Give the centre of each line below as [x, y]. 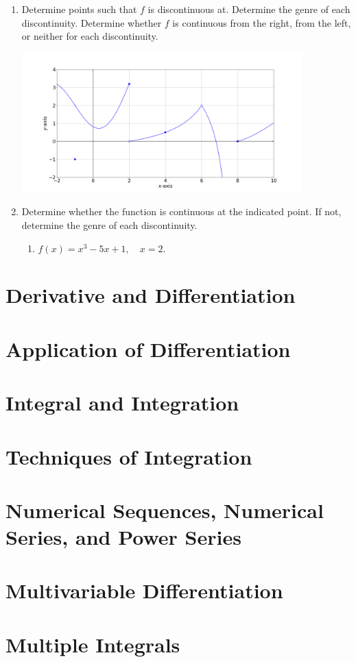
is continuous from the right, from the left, [262, 22]
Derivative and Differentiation [151, 295]
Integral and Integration [122, 403]
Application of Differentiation [148, 348]
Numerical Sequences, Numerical [165, 510]
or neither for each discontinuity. [90, 36]
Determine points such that [79, 9]
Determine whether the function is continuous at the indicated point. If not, [181, 211]
